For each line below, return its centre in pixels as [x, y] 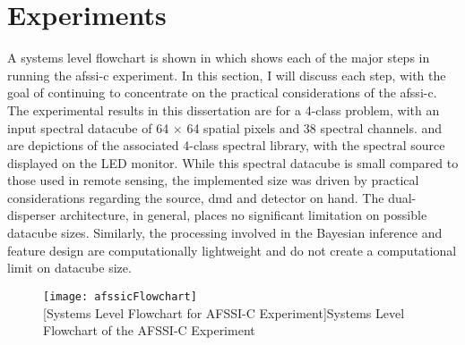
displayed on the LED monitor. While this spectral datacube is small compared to [233, 162]
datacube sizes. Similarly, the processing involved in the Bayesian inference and [225, 233]
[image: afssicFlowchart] [120, 296]
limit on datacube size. [69, 268]
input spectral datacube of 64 [88, 127]
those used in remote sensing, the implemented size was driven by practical [213, 180]
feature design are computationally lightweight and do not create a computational [232, 250]
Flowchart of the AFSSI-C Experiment [149, 330]
